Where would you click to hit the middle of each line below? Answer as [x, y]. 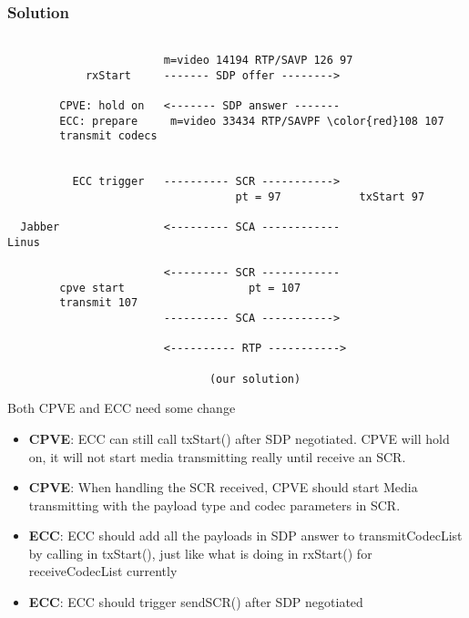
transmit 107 [99, 303]
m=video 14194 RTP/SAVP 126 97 [258, 60]
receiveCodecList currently [103, 571]
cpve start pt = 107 [180, 288]
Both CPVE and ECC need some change [122, 408]
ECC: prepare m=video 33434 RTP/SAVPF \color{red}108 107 [252, 121]
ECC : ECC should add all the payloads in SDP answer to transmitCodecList [245, 536]
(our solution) [255, 379]
